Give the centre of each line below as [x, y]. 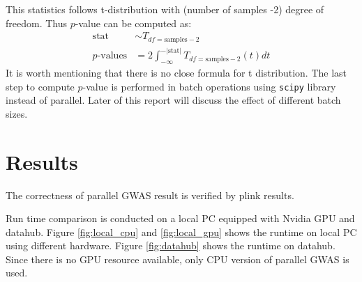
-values [112, 56]
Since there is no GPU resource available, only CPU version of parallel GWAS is [178, 259]
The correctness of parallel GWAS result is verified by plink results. [150, 195]
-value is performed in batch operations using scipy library [209, 86]
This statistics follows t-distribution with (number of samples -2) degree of [165, 9]
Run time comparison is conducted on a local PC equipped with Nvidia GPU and [180, 218]
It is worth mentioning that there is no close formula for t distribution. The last [176, 72]
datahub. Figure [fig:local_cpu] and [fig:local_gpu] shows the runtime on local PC [181, 232]
